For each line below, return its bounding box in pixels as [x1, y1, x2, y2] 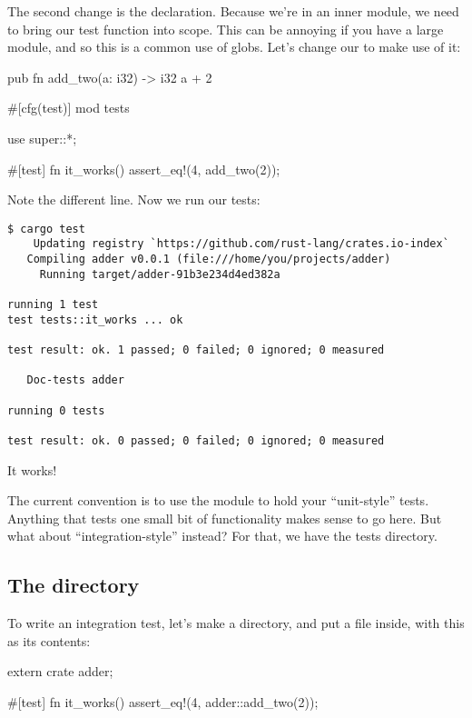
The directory [7, 571, 140, 599]
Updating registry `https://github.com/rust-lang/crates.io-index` [33, 237, 449, 251]
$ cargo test [7, 222, 85, 235]
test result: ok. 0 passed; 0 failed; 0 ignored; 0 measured [7, 434, 385, 447]
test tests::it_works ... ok [7, 313, 183, 326]
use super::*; [7, 128, 77, 147]
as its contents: [7, 631, 91, 650]
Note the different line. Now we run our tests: [7, 190, 261, 209]
